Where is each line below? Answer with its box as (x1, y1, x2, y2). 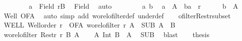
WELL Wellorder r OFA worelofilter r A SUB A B (3, 20, 175, 30)
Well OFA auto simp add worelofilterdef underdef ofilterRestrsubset (3, 10, 231, 20)
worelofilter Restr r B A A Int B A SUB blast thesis (3, 29, 209, 39)
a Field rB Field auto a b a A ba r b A (29, 1, 238, 11)
